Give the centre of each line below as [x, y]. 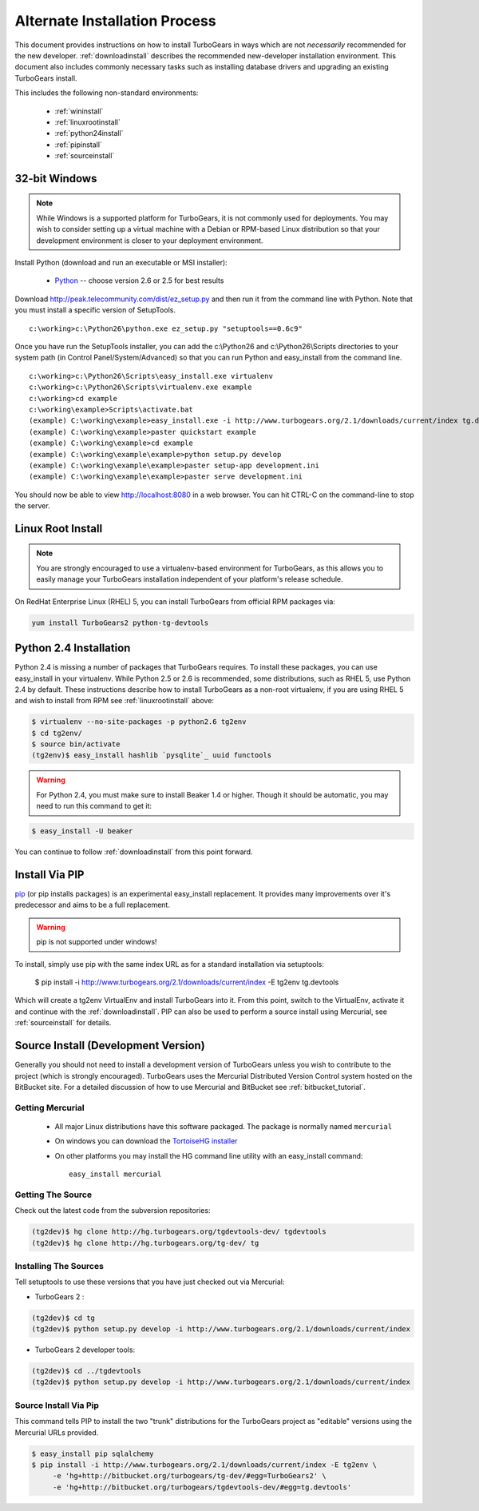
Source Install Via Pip [57, 1405]
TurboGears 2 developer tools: [85, 1350]
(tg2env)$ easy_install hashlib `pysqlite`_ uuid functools [152, 755]
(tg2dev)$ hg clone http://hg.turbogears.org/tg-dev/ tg [145, 1243]
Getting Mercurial [49, 1107]
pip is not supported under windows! [97, 942]
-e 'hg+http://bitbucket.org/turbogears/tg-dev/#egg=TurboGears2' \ [189, 1476]
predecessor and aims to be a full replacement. [93, 905]
